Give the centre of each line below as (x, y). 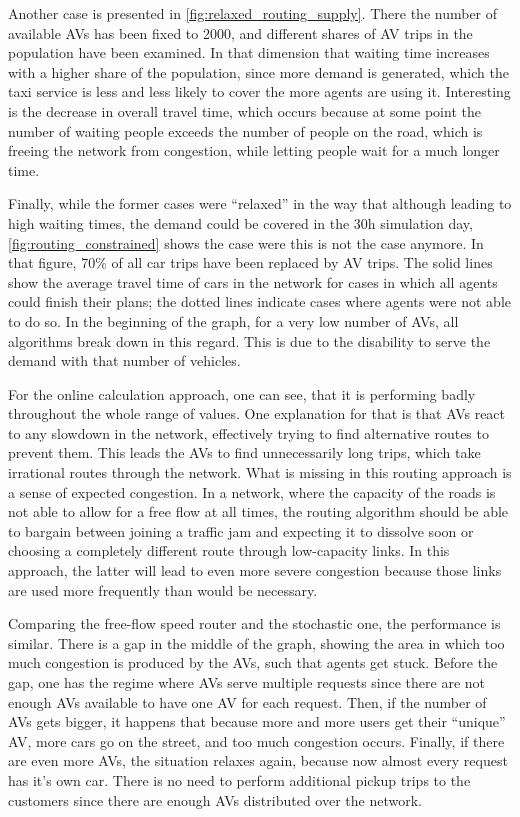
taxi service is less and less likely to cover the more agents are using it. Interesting (259, 91)
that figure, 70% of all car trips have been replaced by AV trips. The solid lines (250, 262)
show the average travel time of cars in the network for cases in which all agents (253, 281)
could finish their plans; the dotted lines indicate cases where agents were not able (259, 301)
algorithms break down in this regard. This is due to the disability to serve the (249, 340)
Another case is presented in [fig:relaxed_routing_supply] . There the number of (253, 13)
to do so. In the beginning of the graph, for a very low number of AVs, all (233, 320)
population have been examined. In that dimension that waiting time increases (249, 52)
